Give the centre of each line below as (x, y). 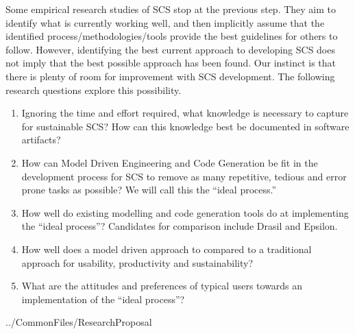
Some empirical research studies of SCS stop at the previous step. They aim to (171, 9)
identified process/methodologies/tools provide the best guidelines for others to (172, 36)
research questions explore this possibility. (94, 90)
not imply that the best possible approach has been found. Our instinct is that (171, 63)
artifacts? (41, 140)
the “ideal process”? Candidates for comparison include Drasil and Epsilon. (180, 226)
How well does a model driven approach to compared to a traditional (167, 249)
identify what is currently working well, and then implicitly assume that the (165, 22)
